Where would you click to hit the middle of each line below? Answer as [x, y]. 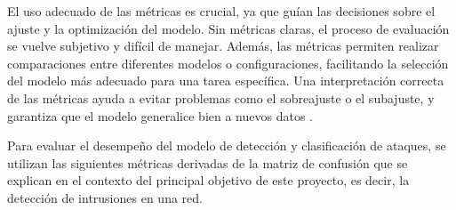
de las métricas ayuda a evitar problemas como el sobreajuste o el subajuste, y [221, 97]
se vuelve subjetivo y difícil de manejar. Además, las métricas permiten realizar [223, 46]
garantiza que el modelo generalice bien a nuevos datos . [160, 115]
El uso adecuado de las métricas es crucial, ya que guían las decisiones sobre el [221, 11]
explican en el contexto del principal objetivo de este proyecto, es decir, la [208, 180]
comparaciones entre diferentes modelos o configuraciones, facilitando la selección [228, 63]
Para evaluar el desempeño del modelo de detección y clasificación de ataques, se [227, 145]
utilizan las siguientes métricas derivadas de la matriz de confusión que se [208, 162]
